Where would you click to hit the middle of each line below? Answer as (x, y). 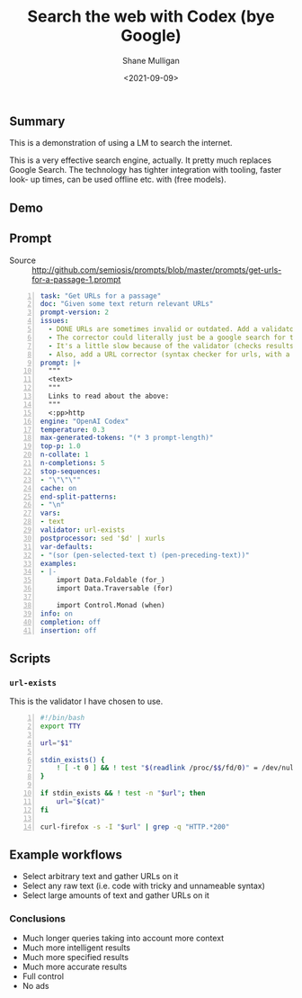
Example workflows (66, 854)
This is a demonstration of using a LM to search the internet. (121, 143)
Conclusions (37, 919)
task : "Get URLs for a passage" (101, 296)
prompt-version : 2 (75, 312)
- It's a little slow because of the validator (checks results (171, 346)
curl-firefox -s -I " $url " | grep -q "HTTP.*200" (135, 827)
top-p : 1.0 (60, 446)
